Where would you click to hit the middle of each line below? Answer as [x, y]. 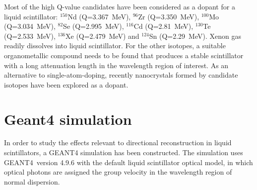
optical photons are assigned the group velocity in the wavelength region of [118, 172]
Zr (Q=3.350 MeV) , [169, 16]
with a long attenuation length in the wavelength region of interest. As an [116, 65]
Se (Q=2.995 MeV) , [94, 26]
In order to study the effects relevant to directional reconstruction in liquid [118, 142]
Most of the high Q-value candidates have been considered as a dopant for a [120, 6]
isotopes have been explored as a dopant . [66, 84]
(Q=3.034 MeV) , [30, 26]
